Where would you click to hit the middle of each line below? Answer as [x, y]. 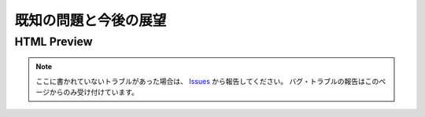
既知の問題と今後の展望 [91, 20]
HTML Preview [54, 42]
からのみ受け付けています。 [94, 92]
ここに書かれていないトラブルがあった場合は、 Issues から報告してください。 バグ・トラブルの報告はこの [207, 81]
